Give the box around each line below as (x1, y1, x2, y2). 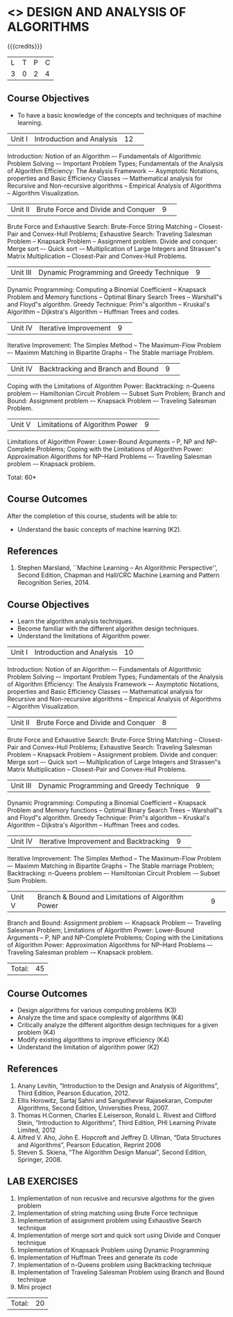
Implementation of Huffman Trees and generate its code (17, 1253, 178, 1261)
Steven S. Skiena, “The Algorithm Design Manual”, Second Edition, (17, 1148, 207, 1156)
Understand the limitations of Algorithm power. (17, 632, 151, 640)
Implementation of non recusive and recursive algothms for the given (17, 1194, 215, 1202)
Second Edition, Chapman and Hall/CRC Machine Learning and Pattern (17, 571, 220, 579)
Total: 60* (7, 473, 37, 481)
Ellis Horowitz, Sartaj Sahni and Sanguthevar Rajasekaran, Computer (17, 1096, 214, 1104)
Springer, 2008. (17, 1155, 62, 1163)
